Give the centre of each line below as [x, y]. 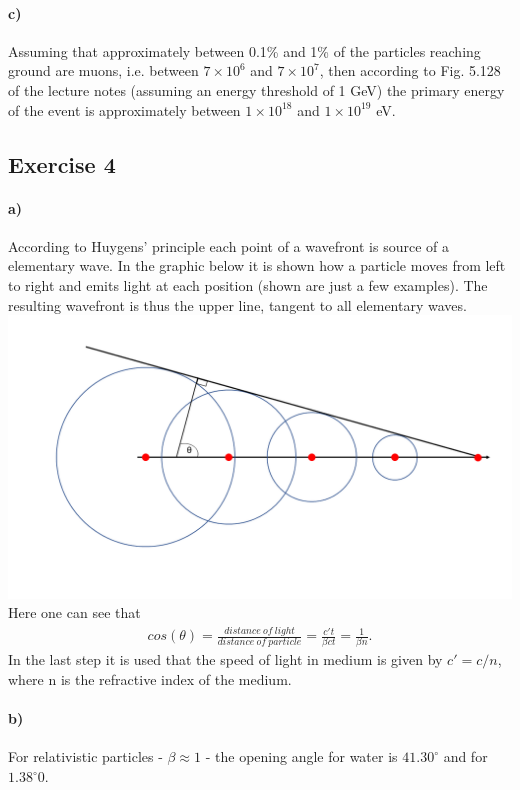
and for [465, 756]
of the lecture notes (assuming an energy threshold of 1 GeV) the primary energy [256, 89]
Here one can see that [74, 612]
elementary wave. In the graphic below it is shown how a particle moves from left [257, 265]
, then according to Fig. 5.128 [410, 70]
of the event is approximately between [124, 109]
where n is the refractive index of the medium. [150, 679]
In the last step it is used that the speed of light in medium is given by [225, 659]
